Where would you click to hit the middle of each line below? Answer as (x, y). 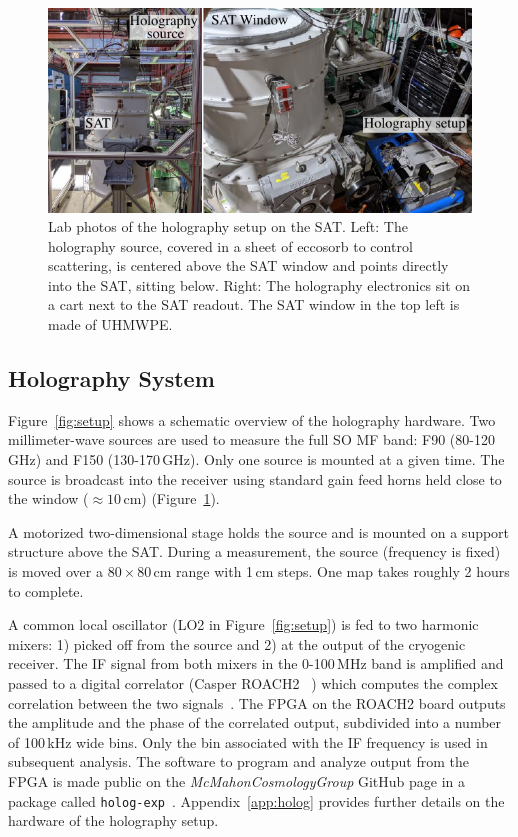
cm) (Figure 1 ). (171, 498)
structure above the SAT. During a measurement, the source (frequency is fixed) (254, 551)
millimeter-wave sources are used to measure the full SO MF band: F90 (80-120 (251, 439)
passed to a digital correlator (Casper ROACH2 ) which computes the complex (253, 682)
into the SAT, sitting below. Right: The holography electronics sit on (259, 284)
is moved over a (55, 571)
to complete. (46, 590)
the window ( (48, 498)
